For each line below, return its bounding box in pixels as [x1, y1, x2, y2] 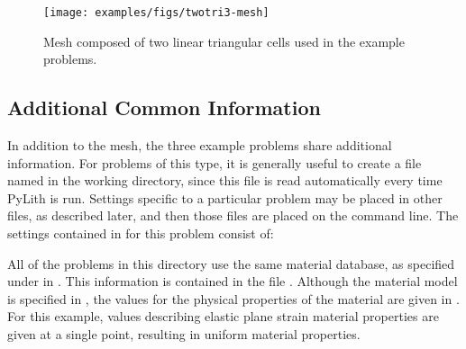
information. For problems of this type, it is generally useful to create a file [7, 153, 422, 172]
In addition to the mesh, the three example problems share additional [7, 136, 392, 155]
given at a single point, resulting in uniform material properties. [7, 324, 361, 343]
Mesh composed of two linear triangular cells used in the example [43, 31, 405, 50]
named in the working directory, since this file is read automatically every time [7, 171, 443, 190]
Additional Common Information [7, 94, 321, 121]
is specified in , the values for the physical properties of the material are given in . [7, 289, 460, 308]
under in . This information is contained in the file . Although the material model [7, 272, 458, 291]
